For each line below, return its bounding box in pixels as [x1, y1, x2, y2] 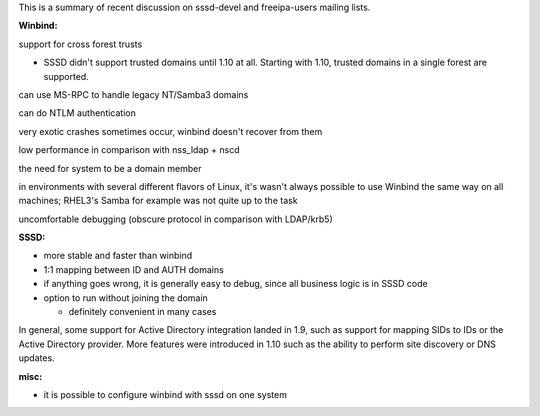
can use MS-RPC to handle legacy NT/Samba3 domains [18, 88, 249, 100]
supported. [43, 70, 89, 82]
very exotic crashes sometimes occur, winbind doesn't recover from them [18, 125, 323, 137]
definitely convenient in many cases [68, 306, 217, 318]
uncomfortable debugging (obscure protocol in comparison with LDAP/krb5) [18, 213, 334, 225]
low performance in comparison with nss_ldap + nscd [18, 144, 240, 156]
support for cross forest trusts [18, 38, 143, 50]
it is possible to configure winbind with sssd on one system [43, 388, 287, 400]
